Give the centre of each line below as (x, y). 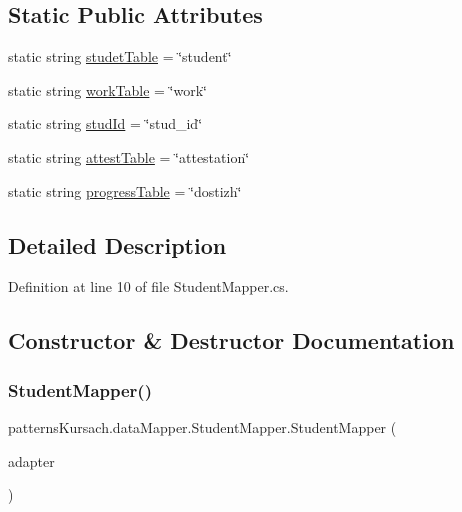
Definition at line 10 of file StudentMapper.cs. (148, 286)
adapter (31, 460)
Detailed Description (117, 244)
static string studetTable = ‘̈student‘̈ (120, 56)
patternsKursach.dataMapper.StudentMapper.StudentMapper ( (202, 426)
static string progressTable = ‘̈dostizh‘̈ (125, 190)
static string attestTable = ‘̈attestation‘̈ (129, 156)
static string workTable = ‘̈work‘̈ (108, 89)
